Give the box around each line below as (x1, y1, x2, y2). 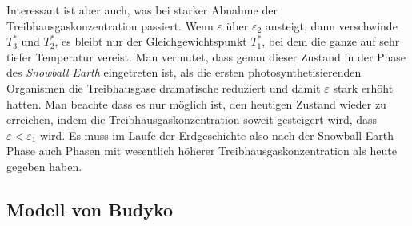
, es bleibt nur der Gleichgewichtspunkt (54, 33, 247, 50)
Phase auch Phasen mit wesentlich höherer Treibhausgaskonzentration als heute (6, 142, 397, 159)
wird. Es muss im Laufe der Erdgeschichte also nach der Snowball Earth (40, 126, 394, 143)
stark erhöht (333, 79, 394, 96)
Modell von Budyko (6, 196, 174, 221)
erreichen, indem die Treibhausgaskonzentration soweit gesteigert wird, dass (6, 111, 378, 128)
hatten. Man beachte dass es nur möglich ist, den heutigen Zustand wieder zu (6, 95, 386, 112)
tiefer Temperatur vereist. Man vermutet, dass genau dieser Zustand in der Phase (6, 48, 406, 65)
